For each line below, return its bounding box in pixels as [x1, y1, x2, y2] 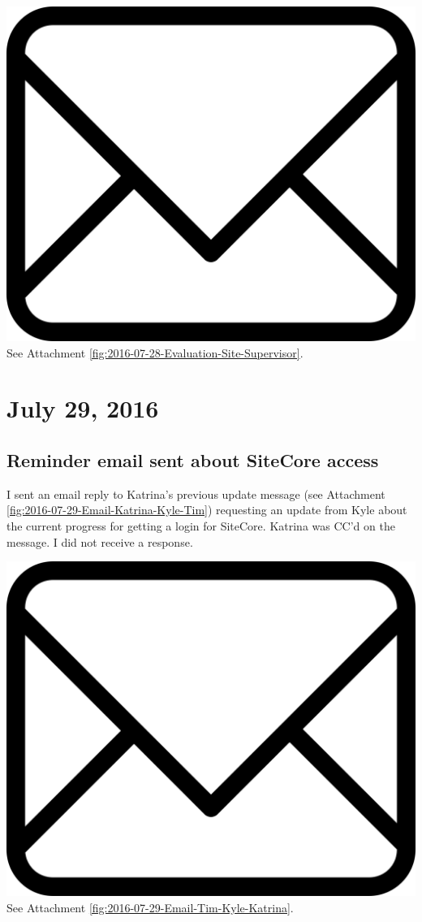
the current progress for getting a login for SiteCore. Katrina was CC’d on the [6, 517, 395, 534]
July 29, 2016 [6, 392, 159, 425]
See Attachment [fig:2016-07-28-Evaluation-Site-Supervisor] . [6, 344, 304, 361]
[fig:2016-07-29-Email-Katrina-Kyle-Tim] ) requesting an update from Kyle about [6, 501, 407, 518]
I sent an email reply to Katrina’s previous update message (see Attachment [6, 485, 385, 502]
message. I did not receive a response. [6, 533, 193, 550]
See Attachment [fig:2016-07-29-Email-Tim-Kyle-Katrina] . [6, 898, 294, 916]
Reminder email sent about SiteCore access [6, 447, 379, 472]
